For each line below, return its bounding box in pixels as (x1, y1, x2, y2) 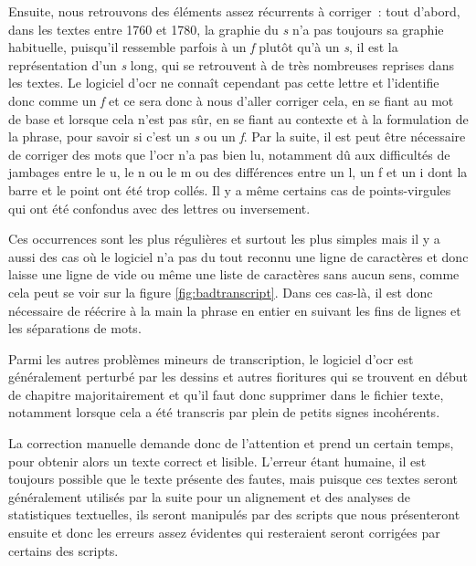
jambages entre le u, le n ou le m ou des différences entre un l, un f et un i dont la (8, 162, 468, 182)
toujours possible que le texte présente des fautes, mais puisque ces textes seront (8, 469, 459, 488)
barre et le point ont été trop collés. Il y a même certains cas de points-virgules (8, 180, 451, 199)
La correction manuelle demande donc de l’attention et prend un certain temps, (8, 434, 454, 453)
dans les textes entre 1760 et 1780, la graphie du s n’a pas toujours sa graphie (8, 19, 444, 38)
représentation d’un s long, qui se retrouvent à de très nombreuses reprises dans (8, 55, 455, 74)
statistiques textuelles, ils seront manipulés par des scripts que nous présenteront (8, 505, 460, 524)
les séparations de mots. (8, 319, 142, 338)
